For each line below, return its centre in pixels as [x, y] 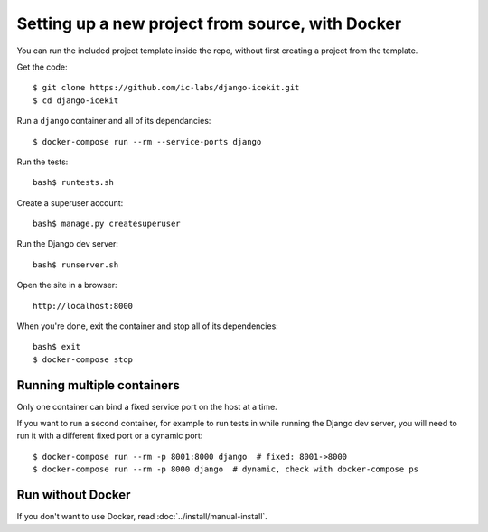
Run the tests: [42, 162]
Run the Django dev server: [68, 244]
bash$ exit [57, 347]
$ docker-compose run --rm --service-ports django [147, 141]
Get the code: [42, 67]
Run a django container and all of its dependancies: [114, 121]
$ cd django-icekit [76, 100]
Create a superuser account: [70, 202]
